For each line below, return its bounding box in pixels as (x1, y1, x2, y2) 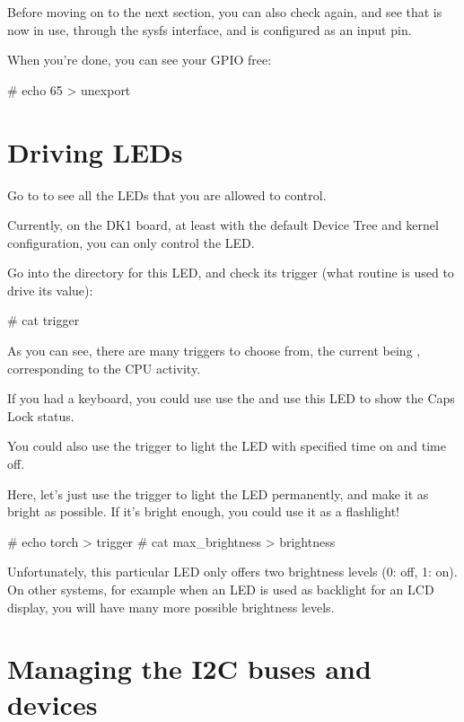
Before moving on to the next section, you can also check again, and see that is (7, 3, 442, 21)
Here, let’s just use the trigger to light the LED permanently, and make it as (7, 484, 429, 503)
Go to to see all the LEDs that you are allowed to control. (7, 185, 327, 204)
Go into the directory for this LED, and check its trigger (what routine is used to (7, 263, 454, 282)
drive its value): (7, 280, 93, 299)
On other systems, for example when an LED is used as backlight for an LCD (7, 580, 434, 598)
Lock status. (7, 406, 74, 425)
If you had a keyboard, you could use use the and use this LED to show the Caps (7, 389, 455, 408)
